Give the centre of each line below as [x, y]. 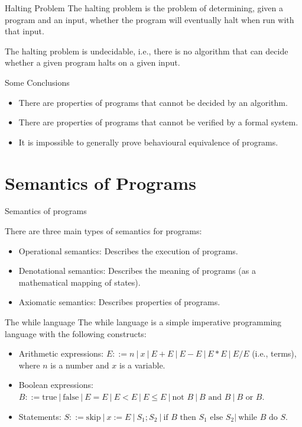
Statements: [40, 416]
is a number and [80, 365]
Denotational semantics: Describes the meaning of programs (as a [137, 271]
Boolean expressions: [56, 385]
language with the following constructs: [76, 333]
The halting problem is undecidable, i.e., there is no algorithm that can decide [147, 51]
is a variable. [142, 365]
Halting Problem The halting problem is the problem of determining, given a [144, 8]
